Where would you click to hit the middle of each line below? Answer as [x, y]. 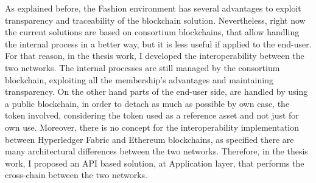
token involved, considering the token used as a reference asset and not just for [152, 115]
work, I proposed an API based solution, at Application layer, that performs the [155, 163]
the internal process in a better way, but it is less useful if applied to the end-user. [158, 43]
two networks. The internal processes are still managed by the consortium [142, 67]
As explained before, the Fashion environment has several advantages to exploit [153, 8]
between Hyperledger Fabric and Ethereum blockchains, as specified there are [149, 139]
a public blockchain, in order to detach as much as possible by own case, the [147, 103]
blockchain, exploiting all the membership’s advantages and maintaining [139, 79]
